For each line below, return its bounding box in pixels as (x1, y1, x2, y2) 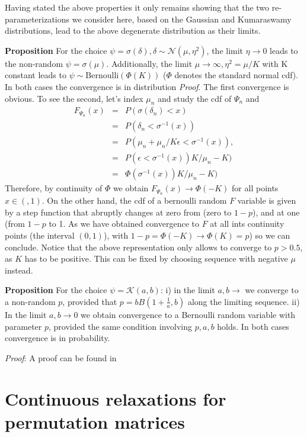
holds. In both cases (217, 320, 289, 332)
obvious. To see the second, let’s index (5, 92, 143, 104)
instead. (5, 264, 33, 276)
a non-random (5, 295, 56, 307)
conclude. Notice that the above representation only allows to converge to (5, 240, 272, 253)
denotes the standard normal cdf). (174, 69, 299, 81)
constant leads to (5, 69, 66, 81)
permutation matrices (5, 409, 185, 433)
